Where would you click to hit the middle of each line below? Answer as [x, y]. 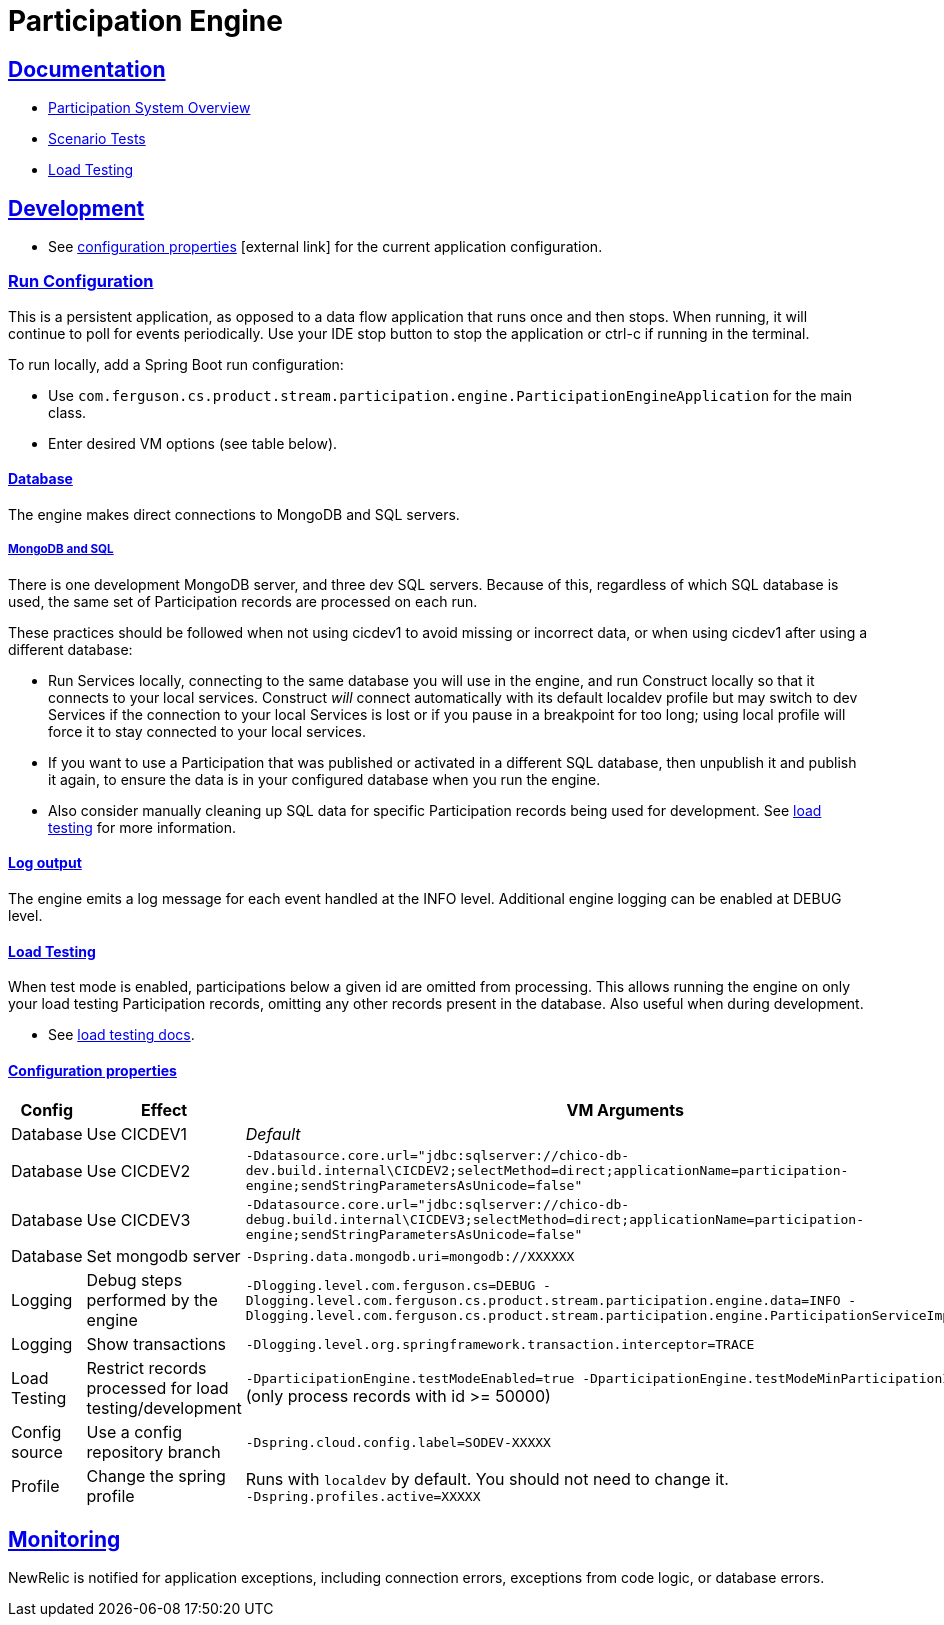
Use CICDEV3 [138, 1219]
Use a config [134, 1432]
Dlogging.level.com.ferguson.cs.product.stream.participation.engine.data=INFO [543, 1300]
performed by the [152, 1300]
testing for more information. [142, 827]
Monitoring [64, 1539]
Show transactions [156, 1344]
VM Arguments [625, 1110]
